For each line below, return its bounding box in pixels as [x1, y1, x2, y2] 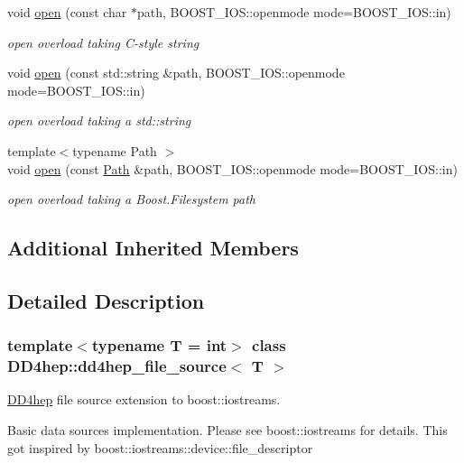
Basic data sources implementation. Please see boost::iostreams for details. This [7, 421, 448, 440]
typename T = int [91, 334, 227, 357]
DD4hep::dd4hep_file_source [7, 355, 227, 377]
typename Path [72, 141, 157, 160]
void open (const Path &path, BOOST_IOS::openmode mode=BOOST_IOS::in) [7, 159, 458, 178]
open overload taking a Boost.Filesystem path [7, 190, 256, 208]
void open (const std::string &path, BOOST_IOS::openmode [7, 63, 345, 82]
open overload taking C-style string [7, 32, 200, 51]
